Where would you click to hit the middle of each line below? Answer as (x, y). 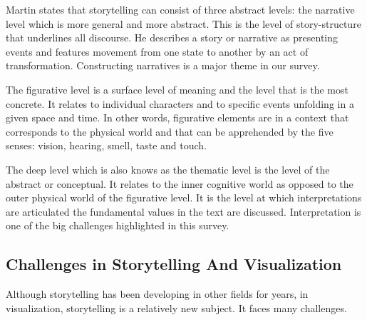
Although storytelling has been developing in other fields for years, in (157, 294)
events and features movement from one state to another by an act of (157, 51)
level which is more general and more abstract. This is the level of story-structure (183, 23)
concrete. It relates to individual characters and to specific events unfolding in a (180, 103)
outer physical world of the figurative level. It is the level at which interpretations (184, 197)
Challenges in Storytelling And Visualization (174, 264)
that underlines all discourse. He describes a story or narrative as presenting (172, 37)
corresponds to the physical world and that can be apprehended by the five (170, 131)
